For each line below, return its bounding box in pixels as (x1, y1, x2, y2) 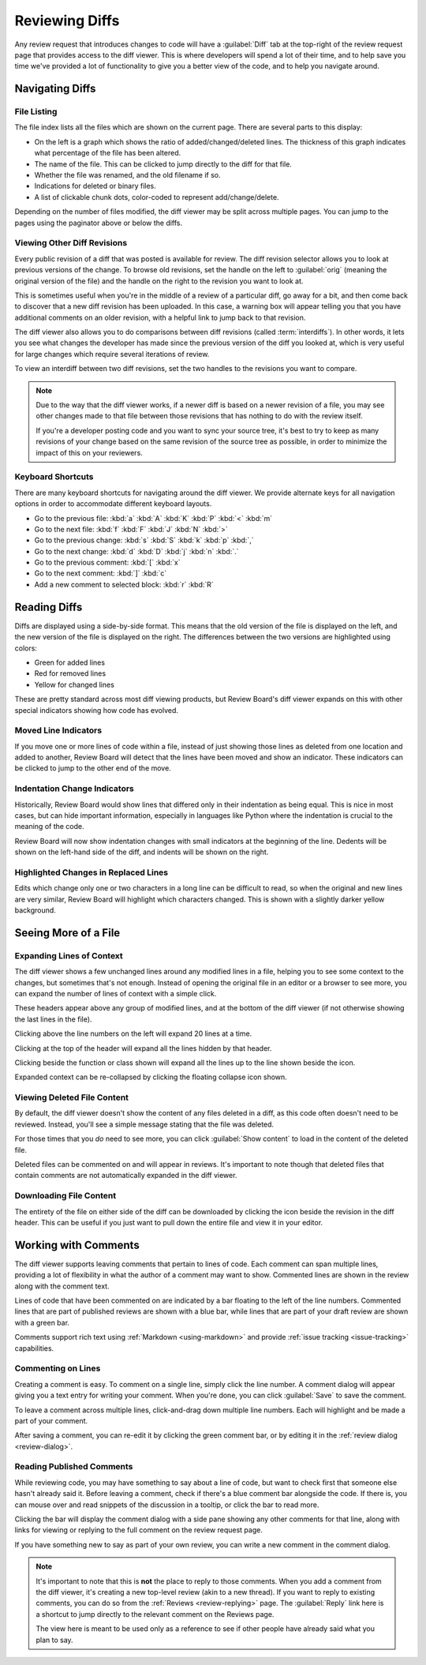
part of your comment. (14, 1416, 88, 1425)
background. (14, 906, 57, 915)
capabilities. (14, 1343, 54, 1353)
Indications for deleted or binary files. (34, 182, 157, 191)
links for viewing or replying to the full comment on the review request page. (14, 1525, 263, 1535)
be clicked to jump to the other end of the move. (14, 763, 171, 773)
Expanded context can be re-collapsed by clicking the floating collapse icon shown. (14, 1072, 287, 1082)
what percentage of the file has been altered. (34, 148, 181, 158)
